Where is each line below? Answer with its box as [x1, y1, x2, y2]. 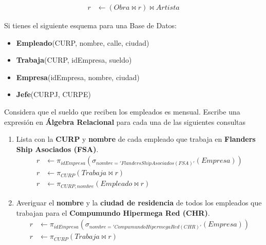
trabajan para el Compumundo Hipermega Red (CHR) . [16, 207, 210, 218]
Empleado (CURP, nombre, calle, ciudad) [16, 37, 149, 48]
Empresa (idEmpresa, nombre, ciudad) [16, 71, 140, 82]
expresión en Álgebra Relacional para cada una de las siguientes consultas [4, 116, 246, 127]
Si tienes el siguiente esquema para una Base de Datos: [4, 20, 177, 31]
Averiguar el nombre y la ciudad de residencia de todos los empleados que [16, 197, 262, 208]
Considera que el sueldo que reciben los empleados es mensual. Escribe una [4, 106, 240, 117]
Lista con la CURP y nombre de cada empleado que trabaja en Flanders [16, 134, 256, 144]
